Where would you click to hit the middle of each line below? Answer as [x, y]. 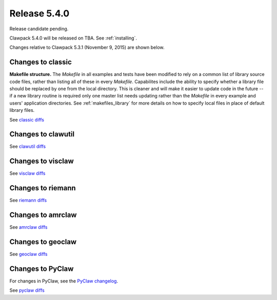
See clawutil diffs [28, 147]
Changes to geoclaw [43, 242]
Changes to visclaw [42, 161]
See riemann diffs [28, 201]
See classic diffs [27, 119]
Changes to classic [41, 62]
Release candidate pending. [39, 29]
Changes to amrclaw [43, 215]
